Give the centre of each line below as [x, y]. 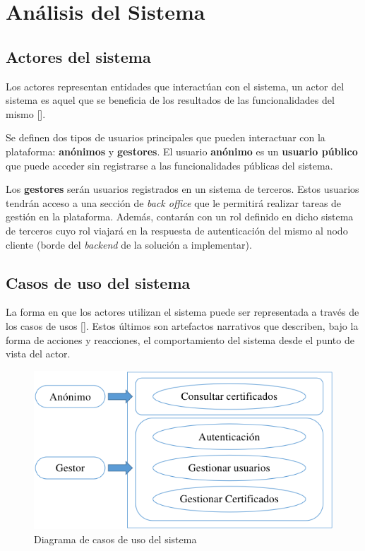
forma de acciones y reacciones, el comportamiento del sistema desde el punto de [180, 339]
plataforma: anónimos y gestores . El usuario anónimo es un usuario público [182, 151]
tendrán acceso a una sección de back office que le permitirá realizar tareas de [174, 202]
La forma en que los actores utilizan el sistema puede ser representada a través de [182, 312]
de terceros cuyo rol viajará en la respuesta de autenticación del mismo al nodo [177, 230]
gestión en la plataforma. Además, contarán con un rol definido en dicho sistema [180, 217]
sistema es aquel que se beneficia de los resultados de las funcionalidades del [170, 100]
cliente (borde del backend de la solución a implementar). [129, 244]
